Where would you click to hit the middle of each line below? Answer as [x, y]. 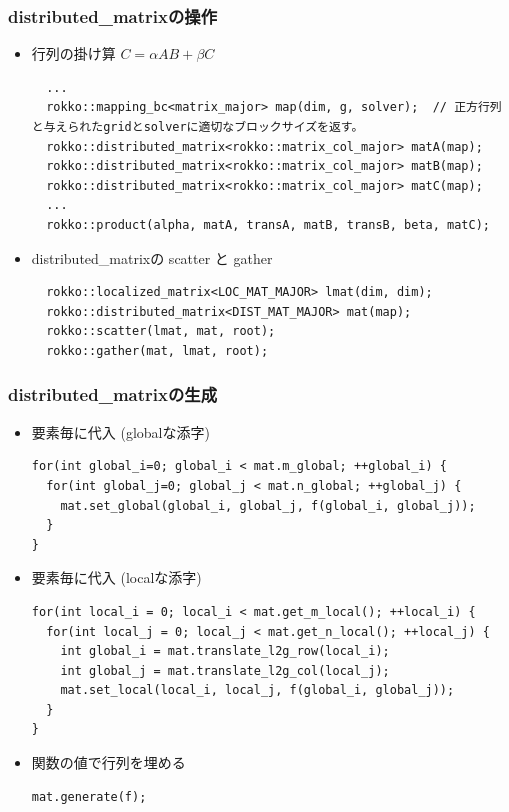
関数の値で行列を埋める [108, 762]
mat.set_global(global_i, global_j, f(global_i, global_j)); [268, 505]
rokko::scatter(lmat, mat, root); [161, 331]
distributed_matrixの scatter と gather [152, 257]
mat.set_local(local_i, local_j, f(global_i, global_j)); [257, 690]
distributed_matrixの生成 [113, 394]
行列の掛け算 [73, 53]
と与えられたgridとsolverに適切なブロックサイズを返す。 [197, 127]
